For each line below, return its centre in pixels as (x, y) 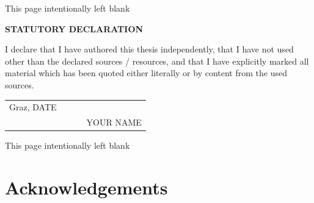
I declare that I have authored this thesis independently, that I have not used (149, 49)
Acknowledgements (86, 187)
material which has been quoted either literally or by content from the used (146, 73)
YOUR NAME (114, 122)
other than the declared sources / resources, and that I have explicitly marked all (157, 61)
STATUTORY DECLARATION (74, 28)
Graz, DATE (33, 107)
